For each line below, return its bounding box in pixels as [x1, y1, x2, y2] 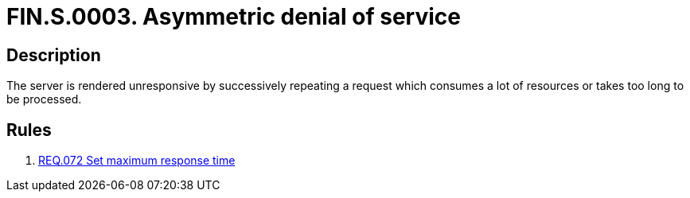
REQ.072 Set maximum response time [38, 153, 236, 168]
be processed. [6, 92, 82, 107]
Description [6, 45, 101, 65]
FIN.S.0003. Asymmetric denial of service [6, 3, 461, 30]
